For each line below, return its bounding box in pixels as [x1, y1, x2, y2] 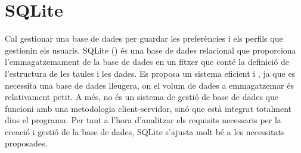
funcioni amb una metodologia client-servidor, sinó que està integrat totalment [5, 102, 292, 114]
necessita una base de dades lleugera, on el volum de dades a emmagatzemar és [5, 79, 294, 91]
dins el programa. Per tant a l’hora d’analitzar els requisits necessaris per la [5, 114, 281, 126]
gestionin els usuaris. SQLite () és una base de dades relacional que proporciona [5, 43, 296, 56]
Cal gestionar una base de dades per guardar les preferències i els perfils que [5, 32, 283, 45]
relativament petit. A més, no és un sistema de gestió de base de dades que [5, 90, 278, 103]
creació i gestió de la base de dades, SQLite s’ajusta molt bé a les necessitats [5, 125, 285, 138]
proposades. [5, 137, 48, 149]
